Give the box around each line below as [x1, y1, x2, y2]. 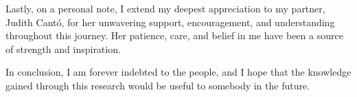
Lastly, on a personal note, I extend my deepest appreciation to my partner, [5, 1, 325, 15]
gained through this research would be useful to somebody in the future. [5, 78, 310, 92]
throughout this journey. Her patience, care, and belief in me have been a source [5, 28, 343, 43]
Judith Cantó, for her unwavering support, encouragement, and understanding [5, 14, 335, 29]
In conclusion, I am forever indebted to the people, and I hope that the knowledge [5, 65, 352, 79]
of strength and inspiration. [5, 41, 121, 56]
